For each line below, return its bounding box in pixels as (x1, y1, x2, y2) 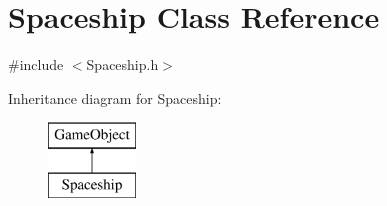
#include (8, 54, 64, 75)
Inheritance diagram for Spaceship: (8, 87, 222, 108)
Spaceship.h (86, 54, 159, 75)
